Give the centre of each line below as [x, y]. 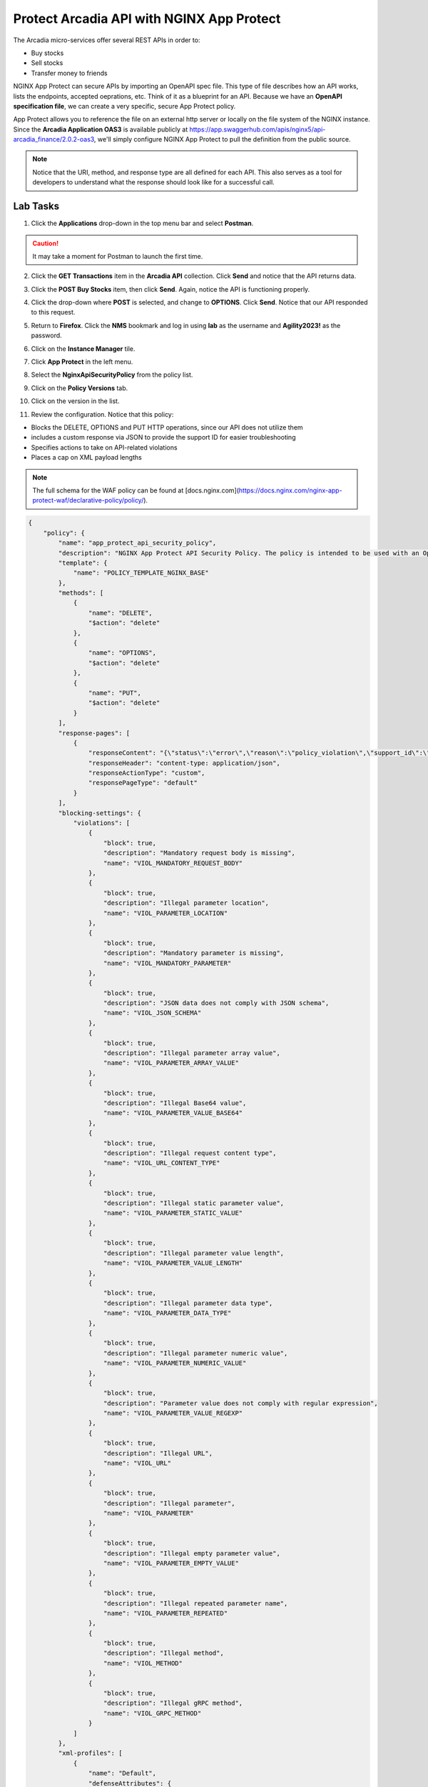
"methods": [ [81, 593]
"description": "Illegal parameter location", [187, 903]
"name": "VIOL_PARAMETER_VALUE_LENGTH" [173, 1263]
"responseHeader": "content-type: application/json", [184, 763]
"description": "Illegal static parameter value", [194, 1203]
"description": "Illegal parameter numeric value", [196, 1353]
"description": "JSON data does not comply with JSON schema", [216, 1003]
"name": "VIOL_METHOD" [143, 1663]
